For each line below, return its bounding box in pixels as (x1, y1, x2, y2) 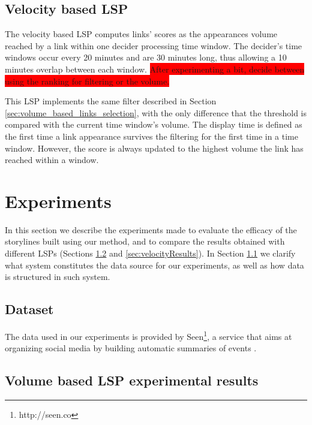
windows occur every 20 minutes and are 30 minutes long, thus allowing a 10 (5, 51, 287, 64)
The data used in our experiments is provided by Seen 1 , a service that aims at (5, 328, 292, 342)
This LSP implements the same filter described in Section (5, 95, 217, 107)
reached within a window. (5, 153, 99, 166)
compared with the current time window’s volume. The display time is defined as (5, 118, 302, 131)
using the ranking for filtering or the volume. (5, 74, 170, 87)
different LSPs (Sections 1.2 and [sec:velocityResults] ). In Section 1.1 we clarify (5, 247, 296, 260)
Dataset (5, 300, 54, 318)
